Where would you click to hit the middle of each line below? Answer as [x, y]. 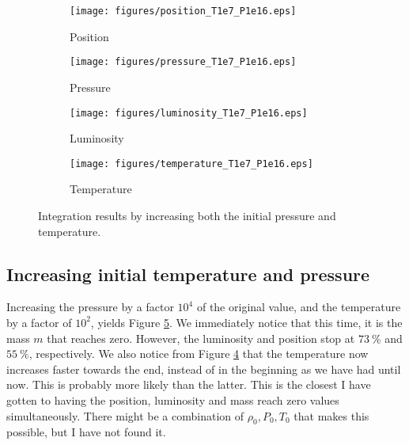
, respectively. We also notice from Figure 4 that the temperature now [199, 354]
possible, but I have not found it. [86, 432]
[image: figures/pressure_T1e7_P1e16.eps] [183, 62]
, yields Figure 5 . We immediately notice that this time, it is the [246, 322]
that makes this [331, 415]
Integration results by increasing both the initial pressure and [187, 215]
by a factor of [39, 322]
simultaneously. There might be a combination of [125, 415]
